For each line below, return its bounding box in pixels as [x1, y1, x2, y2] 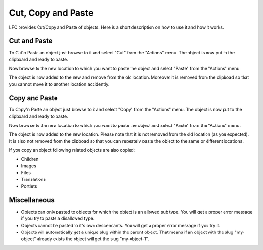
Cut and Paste [9, 37, 53, 45]
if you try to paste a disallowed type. [21, 215, 94, 221]
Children [21, 156, 38, 162]
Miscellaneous [9, 196, 55, 204]
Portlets [21, 183, 37, 189]
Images [21, 163, 37, 169]
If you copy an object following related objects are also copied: [9, 147, 135, 153]
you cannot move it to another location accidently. [9, 81, 110, 87]
